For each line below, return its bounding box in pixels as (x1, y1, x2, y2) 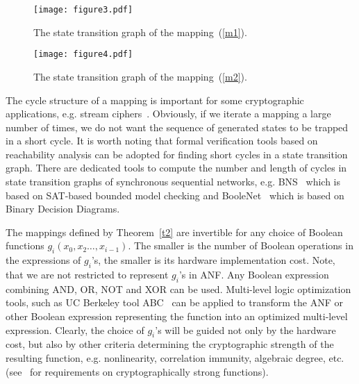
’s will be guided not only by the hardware (155, 322, 336, 337)
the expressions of (6, 253, 81, 267)
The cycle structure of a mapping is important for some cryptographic (6, 92, 304, 107)
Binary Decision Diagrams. (6, 201, 120, 216)
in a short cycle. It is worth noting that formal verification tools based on (6, 133, 318, 148)
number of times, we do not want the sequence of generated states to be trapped (6, 119, 349, 134)
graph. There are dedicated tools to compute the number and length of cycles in (6, 160, 347, 175)
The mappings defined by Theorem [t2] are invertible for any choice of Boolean (6, 224, 343, 239)
